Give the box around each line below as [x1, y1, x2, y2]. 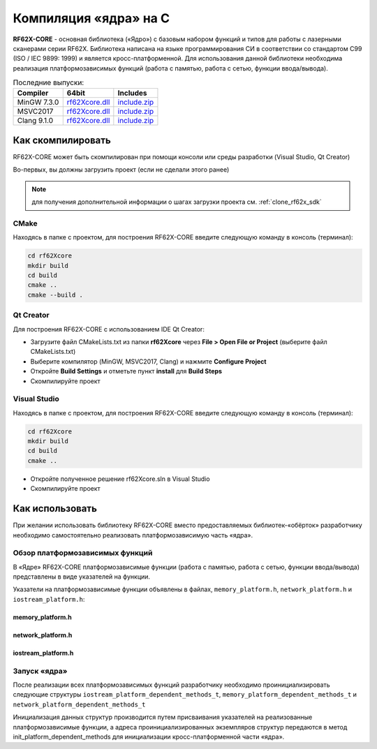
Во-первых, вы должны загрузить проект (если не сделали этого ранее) [13, 165, 230, 174]
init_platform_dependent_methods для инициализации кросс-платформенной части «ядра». [13, 732, 285, 741]
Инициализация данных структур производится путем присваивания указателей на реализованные [13, 713, 313, 722]
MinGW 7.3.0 [17, 98, 59, 107]
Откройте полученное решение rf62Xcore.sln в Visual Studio [30, 475, 210, 483]
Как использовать [13, 503, 98, 514]
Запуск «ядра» [13, 666, 68, 676]
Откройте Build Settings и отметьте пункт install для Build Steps [30, 367, 223, 376]
